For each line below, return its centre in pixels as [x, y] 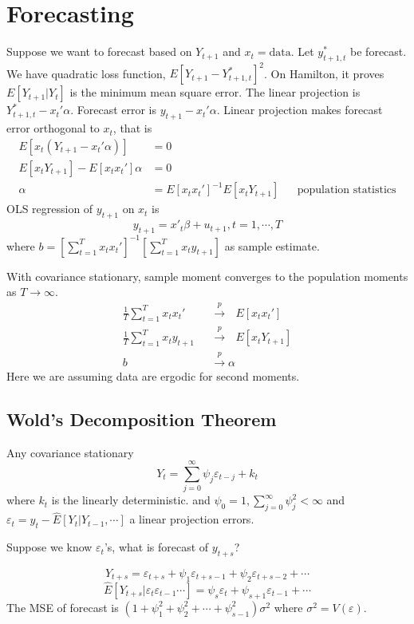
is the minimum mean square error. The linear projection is [215, 92]
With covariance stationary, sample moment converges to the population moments [207, 276]
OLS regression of [50, 209]
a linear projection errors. [192, 519]
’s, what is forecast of [156, 547]
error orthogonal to [53, 128]
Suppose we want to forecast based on [99, 51]
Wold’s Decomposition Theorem [142, 419]
